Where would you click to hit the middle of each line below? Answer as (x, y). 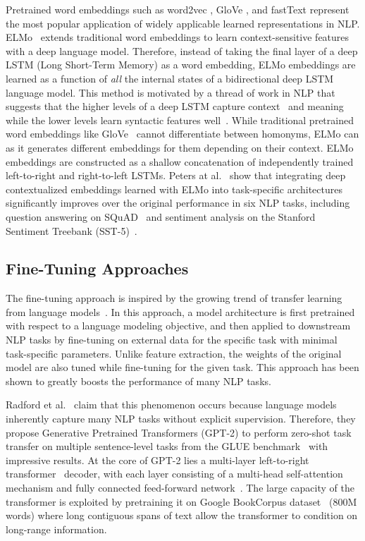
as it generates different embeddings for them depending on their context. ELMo (180, 147)
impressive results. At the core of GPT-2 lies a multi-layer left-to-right (157, 460)
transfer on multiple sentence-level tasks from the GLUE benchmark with (167, 446)
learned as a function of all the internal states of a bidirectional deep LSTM (170, 78)
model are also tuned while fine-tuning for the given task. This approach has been (182, 367)
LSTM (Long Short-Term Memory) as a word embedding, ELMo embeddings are (181, 65)
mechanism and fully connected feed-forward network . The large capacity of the (180, 488)
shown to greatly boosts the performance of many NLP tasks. (138, 381)
